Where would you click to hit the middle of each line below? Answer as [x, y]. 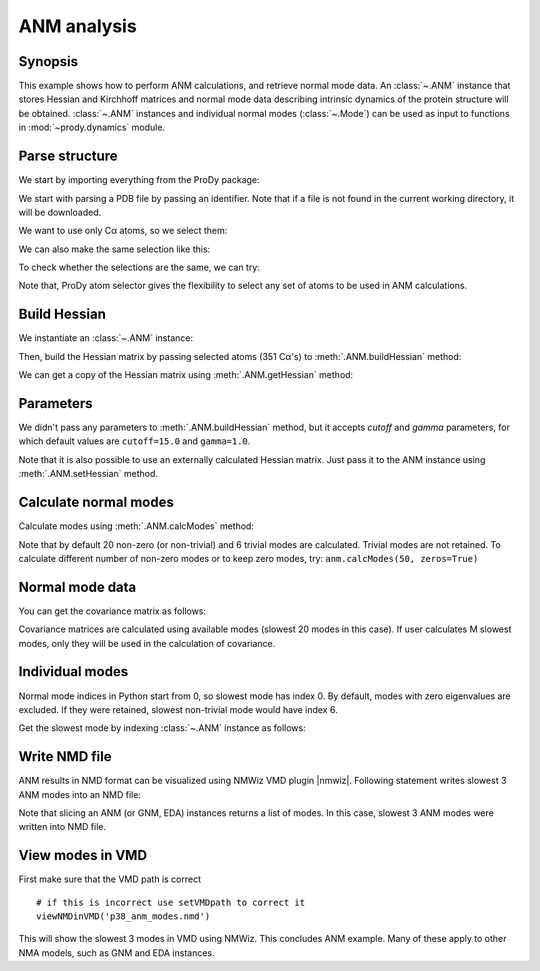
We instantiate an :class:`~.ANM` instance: [106, 338]
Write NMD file [65, 756]
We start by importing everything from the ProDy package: [139, 180]
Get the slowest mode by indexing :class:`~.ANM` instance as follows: [162, 728]
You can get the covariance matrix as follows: [112, 611]
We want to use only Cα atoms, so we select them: [123, 231]
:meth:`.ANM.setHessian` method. [88, 474]
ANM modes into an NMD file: [80, 794]
